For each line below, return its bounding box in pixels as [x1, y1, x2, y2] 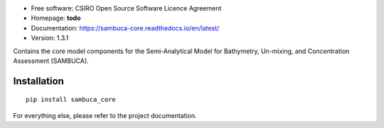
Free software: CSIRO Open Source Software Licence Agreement [31, 4, 222, 12]
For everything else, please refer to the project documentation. [13, 111, 197, 120]
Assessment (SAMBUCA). [13, 57, 89, 65]
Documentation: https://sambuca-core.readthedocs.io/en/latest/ [31, 23, 220, 32]
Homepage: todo [31, 14, 81, 23]
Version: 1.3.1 [31, 34, 69, 42]
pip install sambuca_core [26, 95, 117, 104]
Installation [13, 75, 64, 87]
